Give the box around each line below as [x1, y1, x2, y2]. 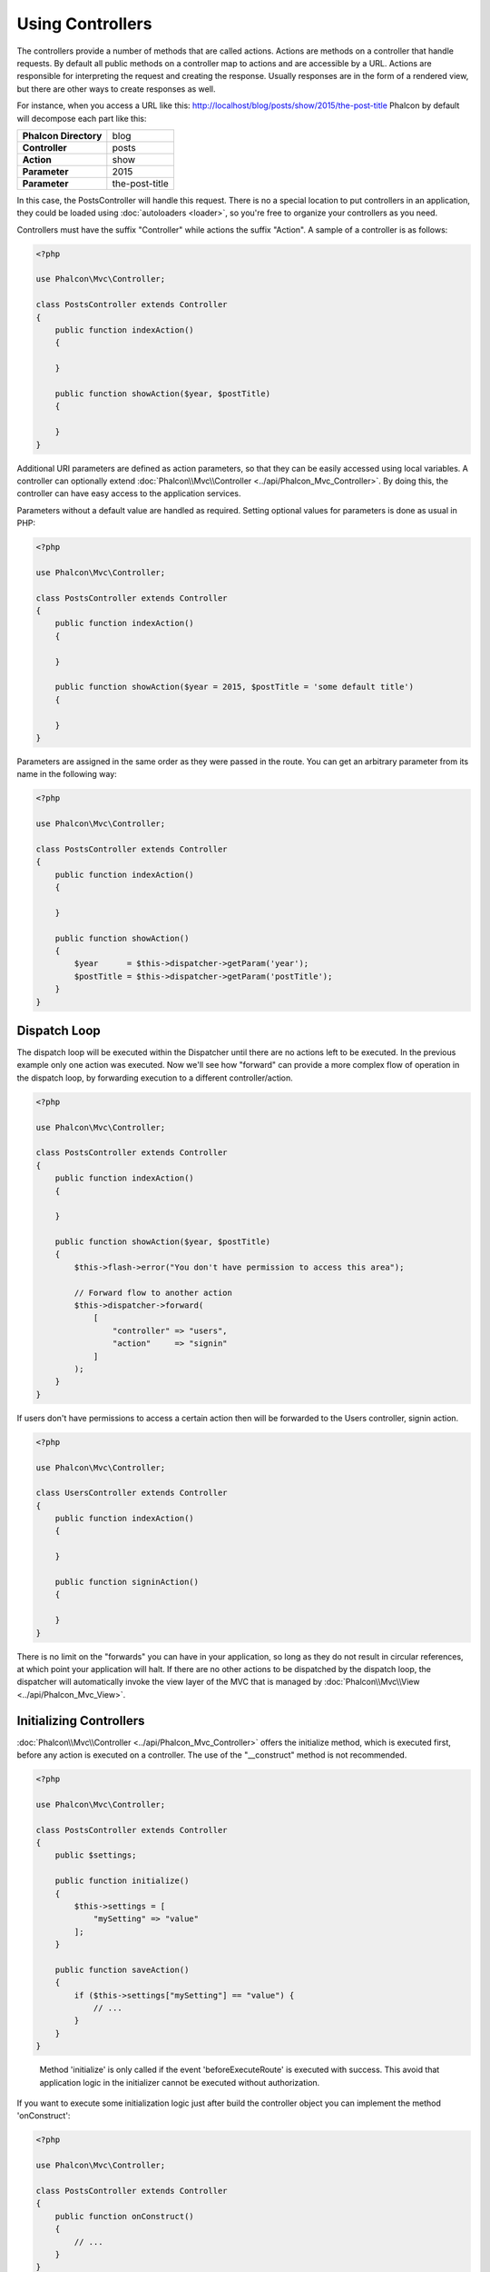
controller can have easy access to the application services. [16, 488, 241, 499]
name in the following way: [16, 769, 117, 780]
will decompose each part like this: [16, 113, 147, 124]
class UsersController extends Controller [35, 1488, 228, 1499]
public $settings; [54, 1850, 137, 1860]
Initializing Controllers [16, 1713, 145, 1729]
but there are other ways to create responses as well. [16, 83, 217, 95]
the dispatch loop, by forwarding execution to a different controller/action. [16, 1072, 294, 1083]
